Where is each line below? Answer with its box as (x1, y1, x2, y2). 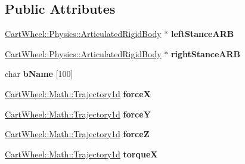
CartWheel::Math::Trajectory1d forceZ (5, 128, 150, 140)
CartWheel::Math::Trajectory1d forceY (5, 107, 151, 120)
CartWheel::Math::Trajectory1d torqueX (5, 147, 158, 160)
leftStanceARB (170, 27, 234, 40)
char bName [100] (5, 67, 73, 80)
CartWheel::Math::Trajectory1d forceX (5, 87, 151, 100)
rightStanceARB (170, 47, 241, 60)
